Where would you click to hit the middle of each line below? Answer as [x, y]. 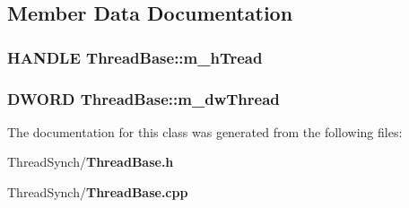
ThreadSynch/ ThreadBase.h [91, 162]
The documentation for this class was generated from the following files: [205, 131]
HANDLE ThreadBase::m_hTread [135, 57]
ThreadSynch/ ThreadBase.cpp [98, 192]
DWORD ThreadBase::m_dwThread [144, 98]
